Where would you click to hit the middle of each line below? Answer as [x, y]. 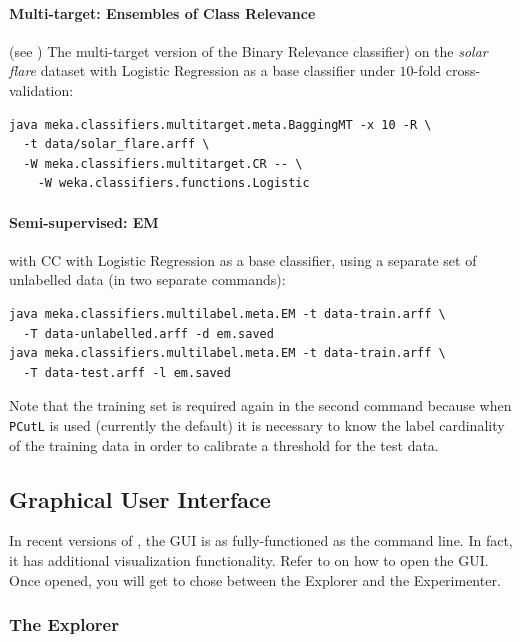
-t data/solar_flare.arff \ [116, 144]
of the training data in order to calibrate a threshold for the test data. [224, 444]
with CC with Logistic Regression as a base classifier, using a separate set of [243, 259]
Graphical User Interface [140, 498]
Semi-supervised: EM [84, 221]
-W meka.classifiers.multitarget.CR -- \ [163, 163]
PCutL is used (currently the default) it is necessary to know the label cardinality [257, 424]
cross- [463, 70]
